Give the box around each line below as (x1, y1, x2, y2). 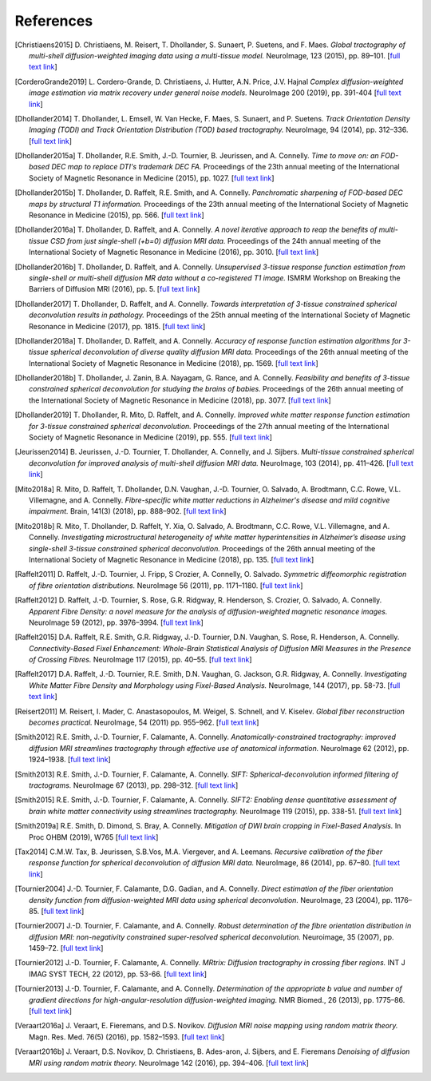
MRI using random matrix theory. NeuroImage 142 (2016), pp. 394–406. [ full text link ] (29, 1058, 309, 1067)
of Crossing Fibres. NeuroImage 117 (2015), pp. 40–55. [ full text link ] (29, 655, 252, 665)
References (14, 12, 93, 30)
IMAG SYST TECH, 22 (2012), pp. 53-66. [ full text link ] (29, 969, 208, 979)
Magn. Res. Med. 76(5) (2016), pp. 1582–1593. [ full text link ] (29, 1031, 225, 1042)
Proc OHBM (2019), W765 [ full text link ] (29, 832, 159, 842)
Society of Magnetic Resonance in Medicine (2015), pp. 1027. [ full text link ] (29, 173, 275, 183)
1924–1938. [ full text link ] (29, 755, 111, 765)
